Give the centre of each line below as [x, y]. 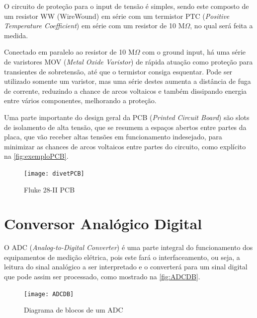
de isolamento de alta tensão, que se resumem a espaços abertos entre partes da [125, 127]
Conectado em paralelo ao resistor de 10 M [69, 52]
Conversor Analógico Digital [103, 223]
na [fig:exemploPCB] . [36, 156]
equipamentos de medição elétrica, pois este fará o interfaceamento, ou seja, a [122, 257]
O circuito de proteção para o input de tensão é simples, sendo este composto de [127, 6]
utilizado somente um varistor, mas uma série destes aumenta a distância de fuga [128, 81]
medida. [16, 35]
